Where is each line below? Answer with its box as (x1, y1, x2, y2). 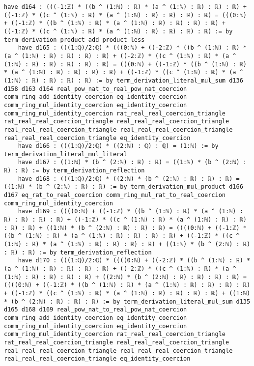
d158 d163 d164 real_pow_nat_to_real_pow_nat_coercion (4, 85, 187, 92)
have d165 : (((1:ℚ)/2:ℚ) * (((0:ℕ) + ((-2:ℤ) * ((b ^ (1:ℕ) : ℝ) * (18, 44, 247, 52)
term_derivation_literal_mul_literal (4, 150, 127, 158)
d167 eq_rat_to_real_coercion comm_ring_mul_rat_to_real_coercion (4, 192, 226, 199)
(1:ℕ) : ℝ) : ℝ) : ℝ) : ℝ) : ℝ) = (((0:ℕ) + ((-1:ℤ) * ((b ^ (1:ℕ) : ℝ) (4, 60, 247, 68)
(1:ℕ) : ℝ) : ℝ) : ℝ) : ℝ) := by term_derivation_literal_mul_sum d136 (4, 77, 243, 84)
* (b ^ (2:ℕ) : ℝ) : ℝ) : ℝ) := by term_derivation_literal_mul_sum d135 (4, 298, 251, 305)
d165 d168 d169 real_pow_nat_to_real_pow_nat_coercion (4, 306, 187, 313)
